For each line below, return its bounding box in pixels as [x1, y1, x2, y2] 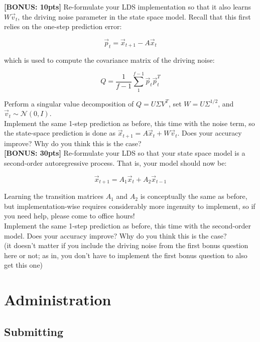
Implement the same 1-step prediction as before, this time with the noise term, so [4, 118, 255, 128]
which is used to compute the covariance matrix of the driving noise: [4, 54, 215, 65]
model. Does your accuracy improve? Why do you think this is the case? [4, 230, 227, 241]
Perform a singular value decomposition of [4, 98, 134, 108]
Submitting [4, 323, 64, 339]
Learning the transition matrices [4, 191, 104, 201]
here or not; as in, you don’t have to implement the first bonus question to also [4, 250, 247, 260]
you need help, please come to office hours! [4, 210, 135, 221]
